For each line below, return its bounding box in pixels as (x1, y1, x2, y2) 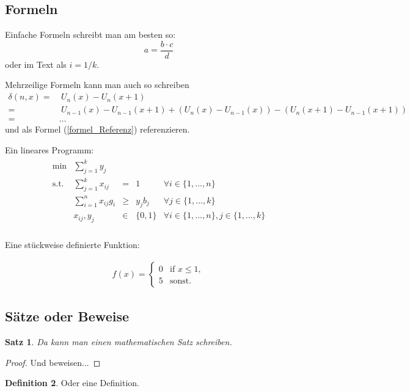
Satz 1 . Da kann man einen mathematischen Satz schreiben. (5, 335, 232, 348)
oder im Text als (5, 57, 67, 70)
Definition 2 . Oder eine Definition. (5, 376, 139, 389)
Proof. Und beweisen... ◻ (5, 356, 101, 368)
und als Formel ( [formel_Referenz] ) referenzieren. (5, 123, 190, 136)
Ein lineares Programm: (5, 143, 94, 156)
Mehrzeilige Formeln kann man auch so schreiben (5, 78, 189, 91)
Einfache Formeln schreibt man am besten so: (5, 28, 176, 41)
